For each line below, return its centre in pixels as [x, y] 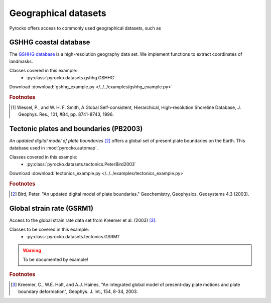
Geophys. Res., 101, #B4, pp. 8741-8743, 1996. [66, 114]
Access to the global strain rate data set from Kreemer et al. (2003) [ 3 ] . [83, 220]
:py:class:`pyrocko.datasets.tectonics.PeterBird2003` [81, 164]
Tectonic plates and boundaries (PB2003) [76, 129]
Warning [32, 250]
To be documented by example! [55, 260]
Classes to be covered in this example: [49, 230]
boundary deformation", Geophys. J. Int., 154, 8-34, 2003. [78, 291]
